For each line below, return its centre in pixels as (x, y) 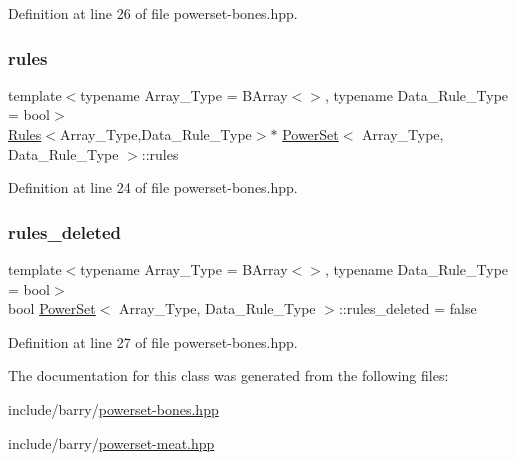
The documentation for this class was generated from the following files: (228, 375)
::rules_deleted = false (407, 308)
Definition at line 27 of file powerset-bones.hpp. (153, 341)
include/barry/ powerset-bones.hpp (113, 408)
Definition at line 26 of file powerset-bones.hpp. (153, 13)
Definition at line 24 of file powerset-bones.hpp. (153, 187)
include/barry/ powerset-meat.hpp (111, 442)
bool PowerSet (52, 308)
